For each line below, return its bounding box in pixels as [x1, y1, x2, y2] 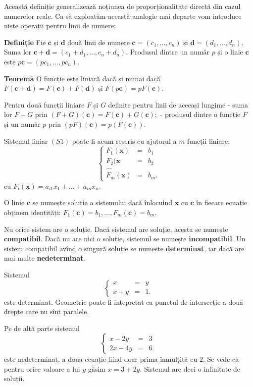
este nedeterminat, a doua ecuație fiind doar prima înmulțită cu [4, 354, 198, 364]
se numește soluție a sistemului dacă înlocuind [32, 197, 173, 208]
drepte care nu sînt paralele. [4, 306, 89, 317]
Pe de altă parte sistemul [4, 323, 80, 333]
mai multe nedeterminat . [4, 253, 86, 263]
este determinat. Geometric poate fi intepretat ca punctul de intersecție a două [4, 296, 243, 307]
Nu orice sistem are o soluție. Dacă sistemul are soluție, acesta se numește [4, 223, 228, 234]
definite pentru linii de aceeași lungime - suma [108, 99, 249, 110]
